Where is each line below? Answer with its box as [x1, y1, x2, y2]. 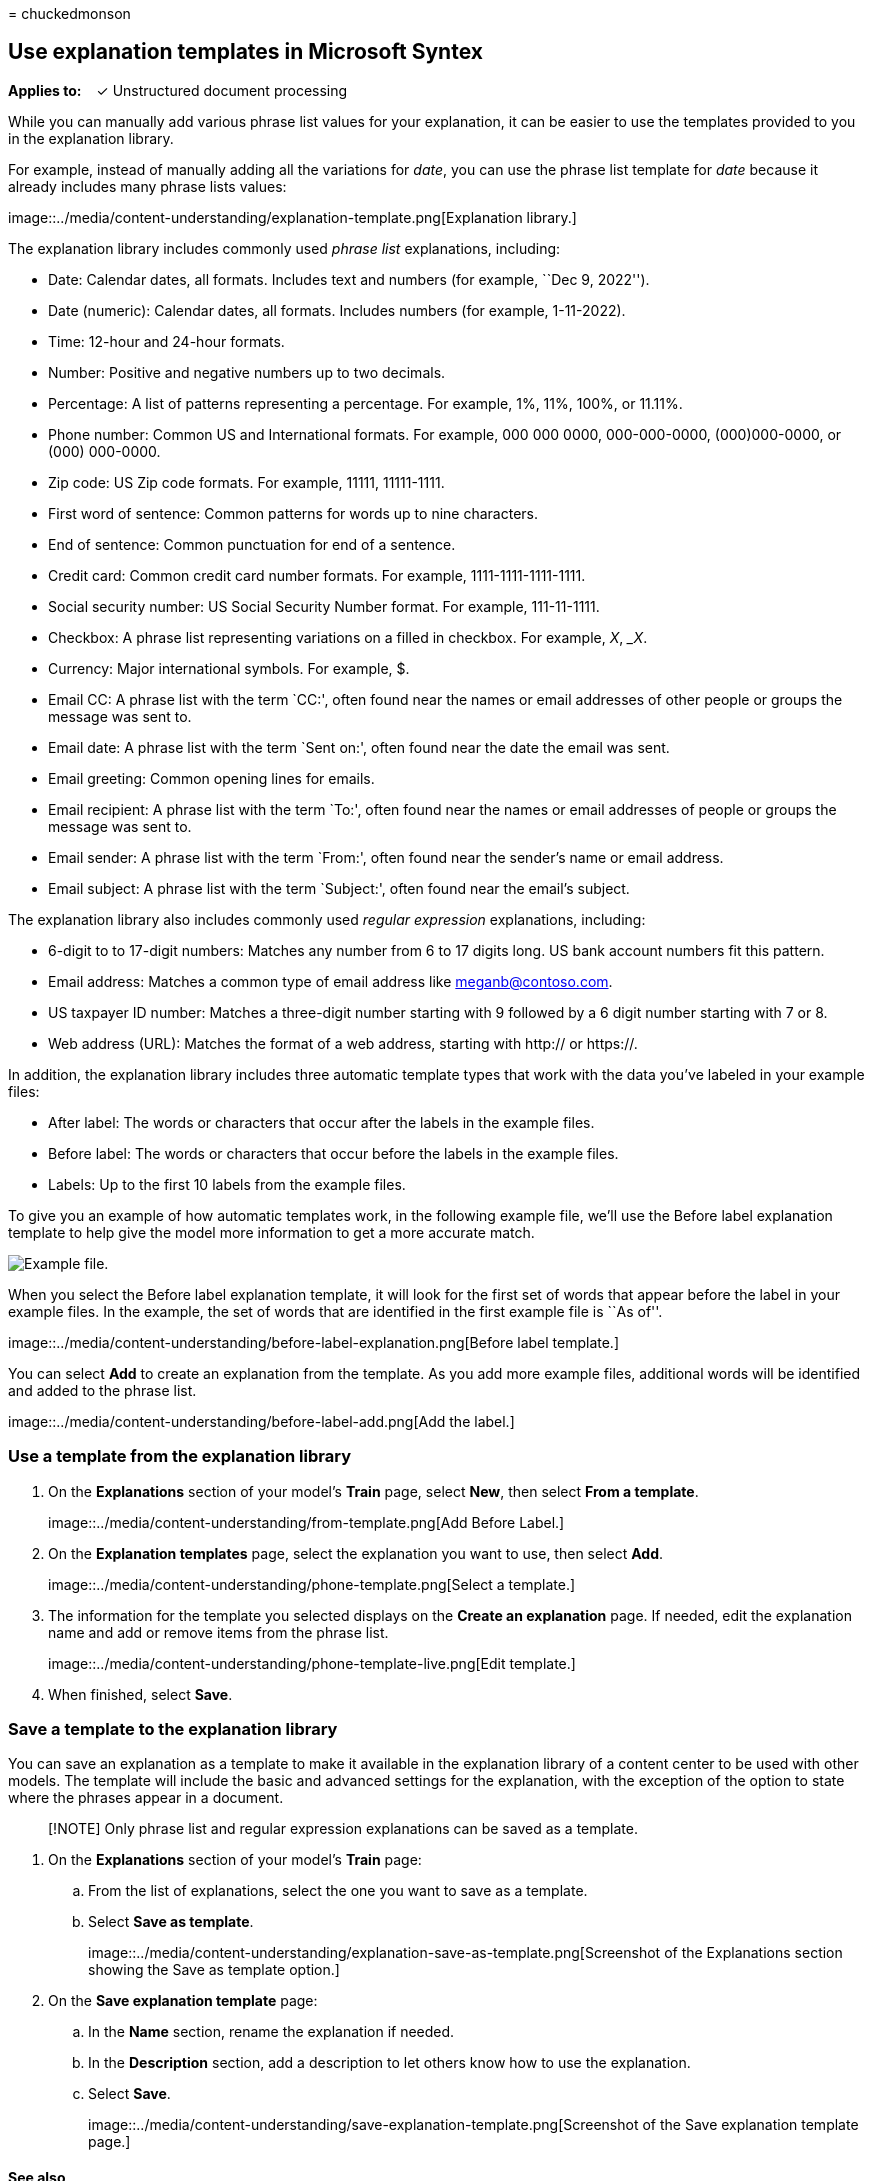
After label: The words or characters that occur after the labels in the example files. [48, 1113, 595, 1131]
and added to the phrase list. [8, 1381, 197, 1399]
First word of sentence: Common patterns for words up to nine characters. [48, 504, 538, 522]
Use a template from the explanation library [8, 1446, 352, 1467]
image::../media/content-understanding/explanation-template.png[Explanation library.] [8, 208, 577, 226]
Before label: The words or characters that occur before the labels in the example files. [48, 1144, 619, 1162]
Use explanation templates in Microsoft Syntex [8, 39, 483, 65]
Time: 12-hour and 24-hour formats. [48, 332, 285, 350]
